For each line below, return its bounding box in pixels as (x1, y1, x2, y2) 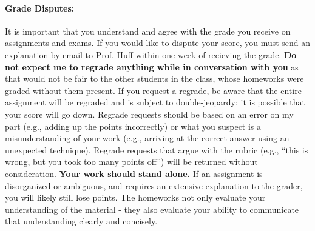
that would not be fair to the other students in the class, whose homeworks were (5, 72, 304, 85)
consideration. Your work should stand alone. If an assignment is (5, 167, 263, 179)
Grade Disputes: (5, 1, 75, 14)
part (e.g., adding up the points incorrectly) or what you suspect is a (5, 119, 262, 132)
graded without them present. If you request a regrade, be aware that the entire (5, 84, 302, 96)
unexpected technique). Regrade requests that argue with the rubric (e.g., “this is (5, 143, 308, 156)
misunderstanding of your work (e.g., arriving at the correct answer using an (5, 132, 290, 144)
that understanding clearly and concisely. (5, 215, 158, 227)
